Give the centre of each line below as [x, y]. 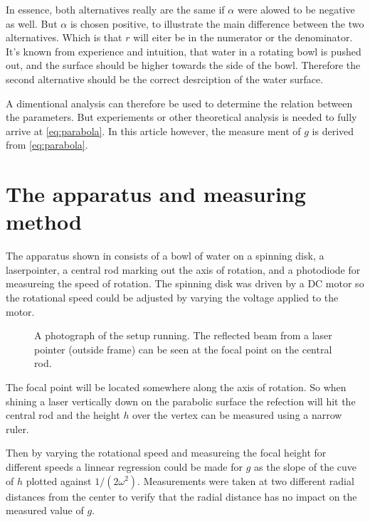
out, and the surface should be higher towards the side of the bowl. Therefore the [183, 65]
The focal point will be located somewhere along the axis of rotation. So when [176, 387]
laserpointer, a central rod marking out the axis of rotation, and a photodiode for [183, 269]
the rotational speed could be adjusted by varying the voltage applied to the [172, 298]
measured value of [45, 510]
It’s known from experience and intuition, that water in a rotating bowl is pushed [184, 51]
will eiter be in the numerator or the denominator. [243, 37]
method [44, 222]
